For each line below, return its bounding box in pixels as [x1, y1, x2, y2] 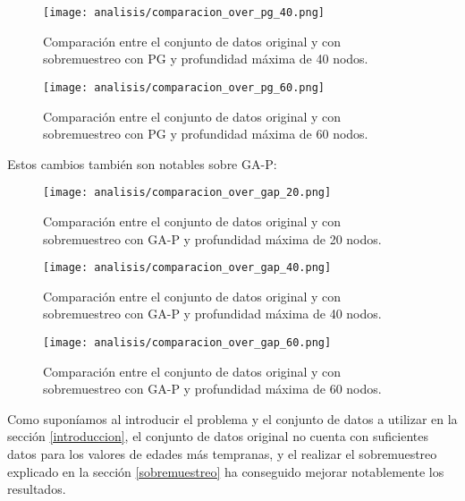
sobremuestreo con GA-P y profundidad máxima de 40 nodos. [43, 304, 382, 323]
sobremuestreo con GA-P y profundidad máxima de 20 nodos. [43, 229, 382, 248]
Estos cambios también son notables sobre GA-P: [7, 154, 277, 173]
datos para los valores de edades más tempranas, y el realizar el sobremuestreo [7, 445, 437, 463]
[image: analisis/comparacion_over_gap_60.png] [43, 335, 332, 349]
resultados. [7, 480, 66, 498]
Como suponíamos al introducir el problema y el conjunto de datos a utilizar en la [7, 409, 458, 428]
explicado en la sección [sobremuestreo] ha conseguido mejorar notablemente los [7, 462, 444, 480]
